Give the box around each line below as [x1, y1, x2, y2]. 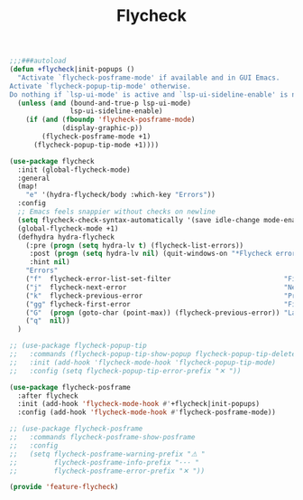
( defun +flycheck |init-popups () [9, 65, 135, 74]
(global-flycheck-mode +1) [17, 223, 119, 233]
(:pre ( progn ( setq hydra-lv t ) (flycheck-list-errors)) [25, 241, 244, 250]
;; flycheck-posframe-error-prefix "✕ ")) [9, 467, 206, 476]
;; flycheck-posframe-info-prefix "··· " [9, 458, 200, 467]
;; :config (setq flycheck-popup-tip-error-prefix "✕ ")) [9, 366, 242, 375]
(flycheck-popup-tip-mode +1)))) [32, 140, 160, 149]
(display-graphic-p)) [61, 124, 143, 133]
